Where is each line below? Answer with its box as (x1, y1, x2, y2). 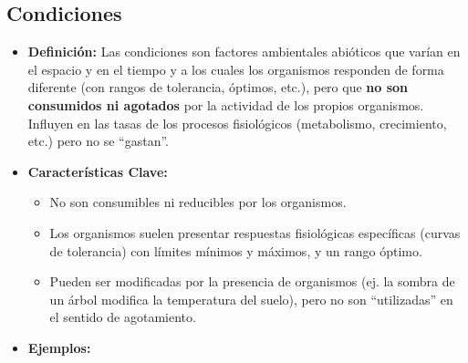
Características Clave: (27, 161, 168, 181)
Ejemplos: (27, 337, 91, 357)
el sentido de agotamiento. (49, 307, 196, 327)
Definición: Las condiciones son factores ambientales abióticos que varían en (27, 42, 461, 61)
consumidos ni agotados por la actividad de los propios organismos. (27, 95, 424, 114)
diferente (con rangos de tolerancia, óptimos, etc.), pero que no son (27, 78, 409, 97)
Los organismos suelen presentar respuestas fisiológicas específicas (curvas (49, 223, 461, 242)
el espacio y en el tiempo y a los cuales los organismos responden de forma (27, 59, 444, 78)
